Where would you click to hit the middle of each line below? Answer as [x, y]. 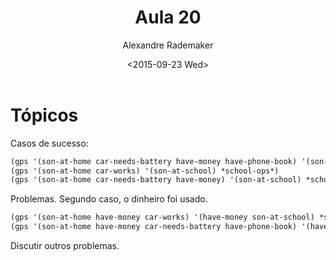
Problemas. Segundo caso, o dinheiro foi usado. [109, 199]
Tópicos [44, 115]
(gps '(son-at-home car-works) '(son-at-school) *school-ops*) [145, 171]
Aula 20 [168, 17]
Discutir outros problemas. [65, 246]
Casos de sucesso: [49, 143]
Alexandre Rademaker [168, 45]
